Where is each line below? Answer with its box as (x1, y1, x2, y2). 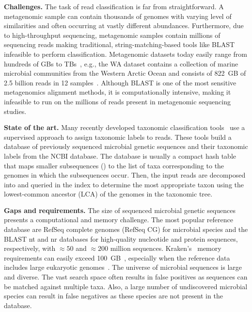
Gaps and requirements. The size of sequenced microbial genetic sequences (4, 205, 236, 215)
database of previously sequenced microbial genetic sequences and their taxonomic (4, 141, 248, 151)
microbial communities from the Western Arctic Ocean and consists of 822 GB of (4, 68, 246, 78)
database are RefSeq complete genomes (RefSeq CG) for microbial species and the (4, 224, 248, 234)
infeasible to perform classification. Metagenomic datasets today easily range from (4, 49, 247, 59)
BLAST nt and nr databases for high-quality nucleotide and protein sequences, (4, 233, 238, 244)
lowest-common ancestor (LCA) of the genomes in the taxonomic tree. (4, 189, 213, 199)
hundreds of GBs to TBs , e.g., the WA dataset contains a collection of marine (4, 58, 238, 68)
